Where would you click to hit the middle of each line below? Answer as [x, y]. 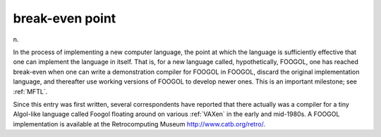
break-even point [65, 18]
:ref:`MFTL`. [30, 91]
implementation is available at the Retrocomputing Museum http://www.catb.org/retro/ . [139, 124]
